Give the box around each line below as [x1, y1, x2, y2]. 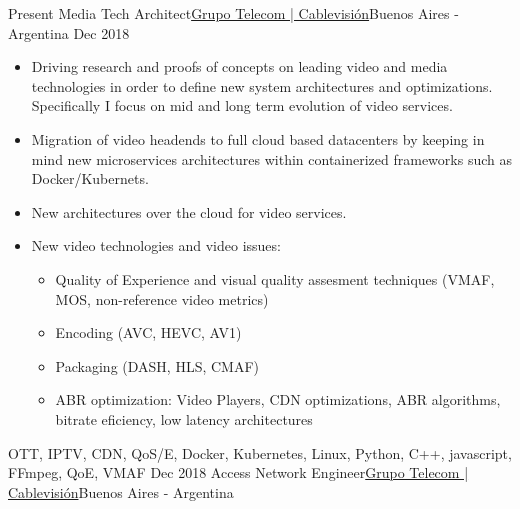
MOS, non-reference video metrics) [55, 288, 269, 309]
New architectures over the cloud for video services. [31, 201, 347, 222]
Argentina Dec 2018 [8, 22, 130, 43]
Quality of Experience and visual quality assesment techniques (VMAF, [55, 268, 495, 289]
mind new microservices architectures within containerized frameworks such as [31, 148, 512, 169]
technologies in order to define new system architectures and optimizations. [31, 75, 493, 96]
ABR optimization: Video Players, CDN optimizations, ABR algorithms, [55, 389, 501, 410]
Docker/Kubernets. [31, 168, 149, 189]
